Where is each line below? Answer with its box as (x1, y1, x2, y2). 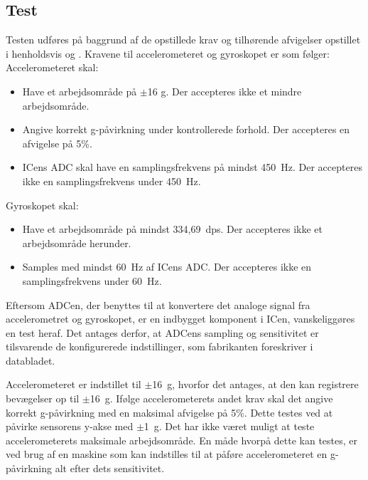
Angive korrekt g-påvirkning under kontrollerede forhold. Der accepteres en (22, 122, 350, 137)
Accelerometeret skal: (6, 60, 99, 75)
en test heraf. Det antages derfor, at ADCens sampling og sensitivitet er (6, 325, 319, 340)
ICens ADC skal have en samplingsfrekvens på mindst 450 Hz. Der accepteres (22, 160, 362, 174)
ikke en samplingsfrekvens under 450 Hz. (22, 173, 201, 188)
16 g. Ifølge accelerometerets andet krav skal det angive (90, 391, 333, 406)
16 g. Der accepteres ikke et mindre (147, 83, 302, 98)
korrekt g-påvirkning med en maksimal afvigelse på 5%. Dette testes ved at (6, 405, 333, 419)
